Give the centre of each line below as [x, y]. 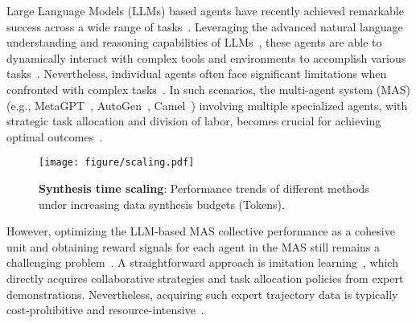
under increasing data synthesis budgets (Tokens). [162, 204]
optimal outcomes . [55, 136]
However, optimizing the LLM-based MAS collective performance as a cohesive [201, 231]
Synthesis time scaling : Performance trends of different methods [204, 188]
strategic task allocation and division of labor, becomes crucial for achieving [194, 121]
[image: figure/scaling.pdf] [117, 163]
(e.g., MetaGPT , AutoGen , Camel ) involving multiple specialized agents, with [207, 105]
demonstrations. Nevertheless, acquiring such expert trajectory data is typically [202, 294]
